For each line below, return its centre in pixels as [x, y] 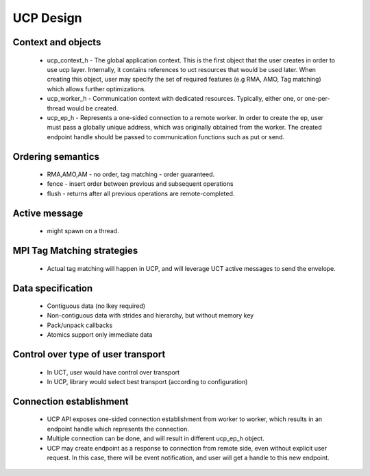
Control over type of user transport [89, 354]
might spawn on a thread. [83, 231]
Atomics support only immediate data [100, 335]
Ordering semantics [56, 157]
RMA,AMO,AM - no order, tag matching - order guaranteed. [131, 174]
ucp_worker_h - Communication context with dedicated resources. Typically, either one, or [175, 99]
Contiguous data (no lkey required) [96, 306]
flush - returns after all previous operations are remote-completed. [141, 193]
